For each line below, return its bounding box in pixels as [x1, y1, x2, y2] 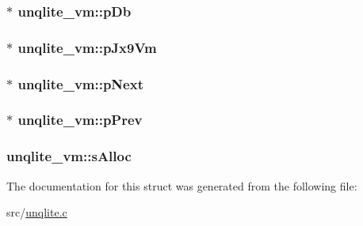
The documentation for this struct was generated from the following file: [6, 177, 357, 194]
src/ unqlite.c [6, 204, 67, 220]
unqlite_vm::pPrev [17, 110, 143, 130]
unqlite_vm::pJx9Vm [17, 37, 157, 57]
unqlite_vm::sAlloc [6, 146, 132, 166]
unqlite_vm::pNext [17, 73, 143, 93]
